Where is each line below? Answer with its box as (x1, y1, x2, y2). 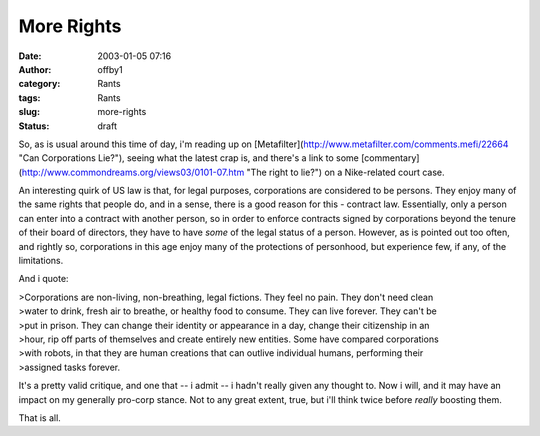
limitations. (18, 255, 64, 267)
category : (18, 78, 61, 90)
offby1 (97, 63, 124, 75)
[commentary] (360, 152, 420, 164)
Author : (18, 63, 52, 75)
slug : (18, 106, 40, 118)
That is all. (18, 411, 62, 424)
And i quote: (18, 273, 69, 285)
